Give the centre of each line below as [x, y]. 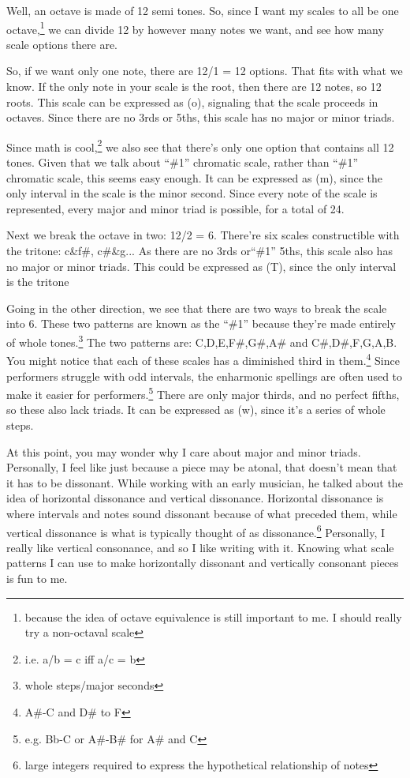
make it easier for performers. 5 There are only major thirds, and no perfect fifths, [203, 393]
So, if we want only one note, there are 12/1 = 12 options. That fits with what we [205, 71]
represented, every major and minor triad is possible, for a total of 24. [175, 208]
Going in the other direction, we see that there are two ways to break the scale [197, 308]
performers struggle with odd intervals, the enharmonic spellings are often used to [205, 376]
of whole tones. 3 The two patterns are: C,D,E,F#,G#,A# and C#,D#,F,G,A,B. [202, 341]
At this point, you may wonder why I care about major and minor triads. [184, 451]
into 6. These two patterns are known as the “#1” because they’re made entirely [201, 323]
